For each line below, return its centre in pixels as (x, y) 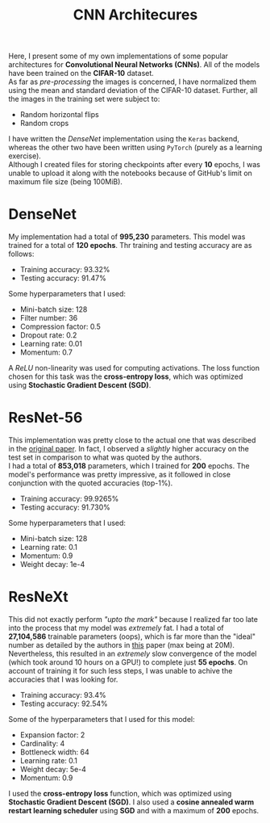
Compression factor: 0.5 (60, 327)
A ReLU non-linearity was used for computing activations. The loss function (134, 368)
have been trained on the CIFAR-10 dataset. (81, 73)
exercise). (25, 156)
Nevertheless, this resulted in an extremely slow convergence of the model (133, 653)
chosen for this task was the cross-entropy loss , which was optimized (126, 376)
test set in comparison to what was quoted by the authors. (105, 457)
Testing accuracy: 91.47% (63, 278)
